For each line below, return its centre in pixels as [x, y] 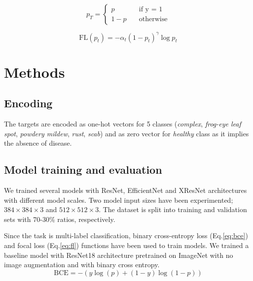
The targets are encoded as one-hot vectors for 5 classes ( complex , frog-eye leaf [123, 124]
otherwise [153, 19]
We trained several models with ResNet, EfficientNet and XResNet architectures [126, 190]
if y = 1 [151, 10]
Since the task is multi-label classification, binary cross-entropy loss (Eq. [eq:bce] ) [126, 235]
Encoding [28, 103]
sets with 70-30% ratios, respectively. [60, 219]
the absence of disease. [38, 143]
